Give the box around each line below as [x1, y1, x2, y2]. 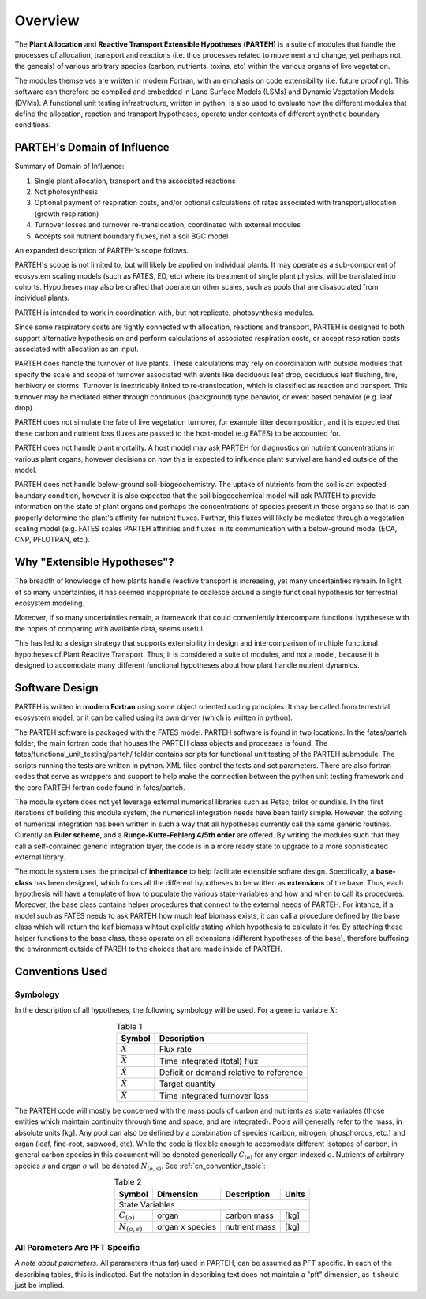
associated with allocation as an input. [14, 344, 140, 354]
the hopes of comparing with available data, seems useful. [14, 623, 205, 633]
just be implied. [14, 1280, 65, 1290]
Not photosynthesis [34, 186, 99, 197]
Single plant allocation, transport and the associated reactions [34, 176, 236, 185]
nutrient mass [225, 1222, 276, 1233]
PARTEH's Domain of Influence [14, 140, 170, 154]
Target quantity [159, 1078, 216, 1089]
